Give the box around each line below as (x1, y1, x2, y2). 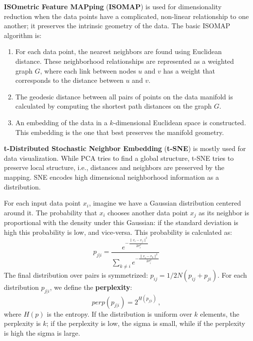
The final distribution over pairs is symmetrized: (4, 270, 148, 280)
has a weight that (163, 65, 216, 76)
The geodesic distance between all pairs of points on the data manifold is (15, 91, 233, 101)
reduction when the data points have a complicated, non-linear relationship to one (4, 11, 249, 21)
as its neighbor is (199, 207, 249, 217)
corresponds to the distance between (15, 75, 124, 85)
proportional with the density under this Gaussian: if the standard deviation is (4, 217, 238, 227)
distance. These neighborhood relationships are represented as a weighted (15, 56, 234, 66)
